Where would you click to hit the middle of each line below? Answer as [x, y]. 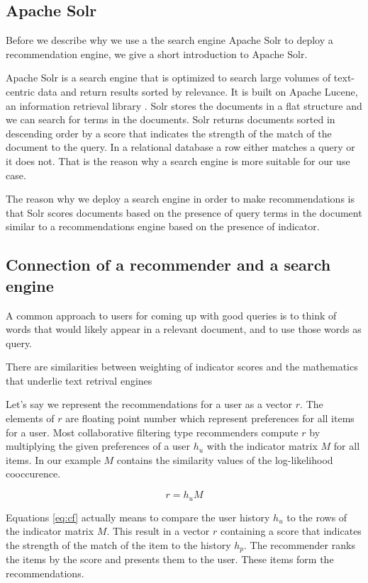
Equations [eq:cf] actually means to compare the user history [138, 517]
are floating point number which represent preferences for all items [210, 418]
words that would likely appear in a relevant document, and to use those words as [184, 329]
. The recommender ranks [300, 544]
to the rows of [317, 517]
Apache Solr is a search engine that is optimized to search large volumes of [168, 78]
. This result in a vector [158, 531]
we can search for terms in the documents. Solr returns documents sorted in [171, 119]
